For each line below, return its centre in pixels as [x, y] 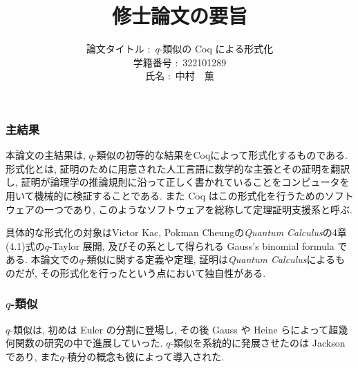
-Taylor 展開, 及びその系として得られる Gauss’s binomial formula [192, 245]
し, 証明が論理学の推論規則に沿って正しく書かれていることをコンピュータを [178, 182]
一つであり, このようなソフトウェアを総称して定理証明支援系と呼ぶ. [198, 209]
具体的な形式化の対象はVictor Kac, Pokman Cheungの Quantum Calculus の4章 [176, 232]
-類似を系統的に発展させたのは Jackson [258, 343]
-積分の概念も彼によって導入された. [144, 356]
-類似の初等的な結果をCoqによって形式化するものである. [220, 155]
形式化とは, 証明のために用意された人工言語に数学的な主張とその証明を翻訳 [178, 168]
